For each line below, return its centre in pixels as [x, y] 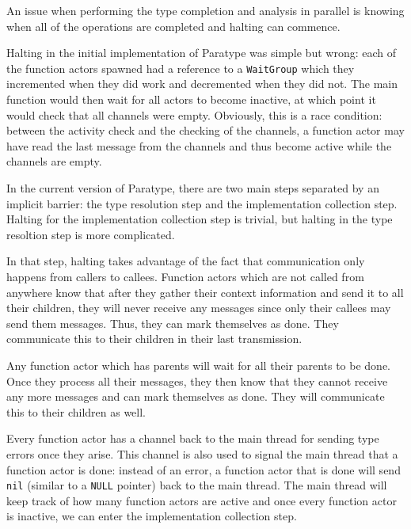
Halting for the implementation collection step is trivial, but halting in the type [200, 219]
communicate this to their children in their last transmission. [154, 339]
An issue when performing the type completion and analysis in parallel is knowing [205, 10]
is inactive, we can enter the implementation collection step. [152, 516]
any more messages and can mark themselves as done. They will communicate [196, 396]
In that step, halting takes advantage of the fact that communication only [186, 261]
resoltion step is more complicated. [91, 234]
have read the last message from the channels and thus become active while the [199, 145]
